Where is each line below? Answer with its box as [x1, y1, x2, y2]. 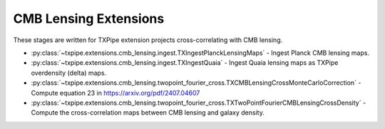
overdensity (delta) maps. [31, 68, 107, 77]
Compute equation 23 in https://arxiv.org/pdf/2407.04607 [31, 88, 200, 97]
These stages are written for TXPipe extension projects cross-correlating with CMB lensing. [13, 36, 283, 44]
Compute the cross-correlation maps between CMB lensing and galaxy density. [31, 108, 265, 117]
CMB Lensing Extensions [13, 11, 165, 26]
